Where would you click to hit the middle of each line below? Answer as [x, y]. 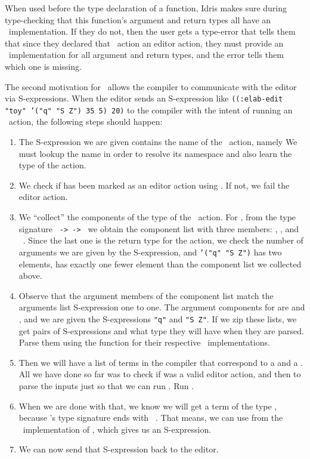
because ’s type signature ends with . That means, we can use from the [151, 418]
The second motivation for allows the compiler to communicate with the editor [151, 86]
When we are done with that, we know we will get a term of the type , [148, 406]
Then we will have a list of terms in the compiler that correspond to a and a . [161, 362]
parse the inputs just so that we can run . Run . [106, 385]
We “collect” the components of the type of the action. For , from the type [157, 217]
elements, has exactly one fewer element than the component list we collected [160, 264]
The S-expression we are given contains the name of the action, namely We [158, 142]
